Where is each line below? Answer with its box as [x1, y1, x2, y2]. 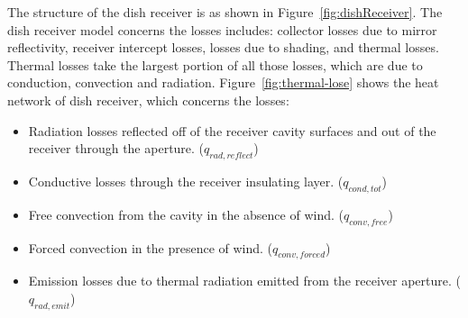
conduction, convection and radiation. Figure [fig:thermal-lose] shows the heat [7, 73, 439, 92]
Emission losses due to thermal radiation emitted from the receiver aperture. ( [28, 271, 461, 290]
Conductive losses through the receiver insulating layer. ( [28, 171, 344, 190]
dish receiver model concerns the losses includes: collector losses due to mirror [7, 20, 437, 39]
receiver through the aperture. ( [28, 139, 205, 158]
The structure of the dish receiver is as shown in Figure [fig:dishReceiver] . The [7, 3, 443, 21]
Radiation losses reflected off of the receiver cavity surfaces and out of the [28, 121, 436, 140]
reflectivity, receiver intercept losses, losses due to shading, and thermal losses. [7, 38, 439, 57]
